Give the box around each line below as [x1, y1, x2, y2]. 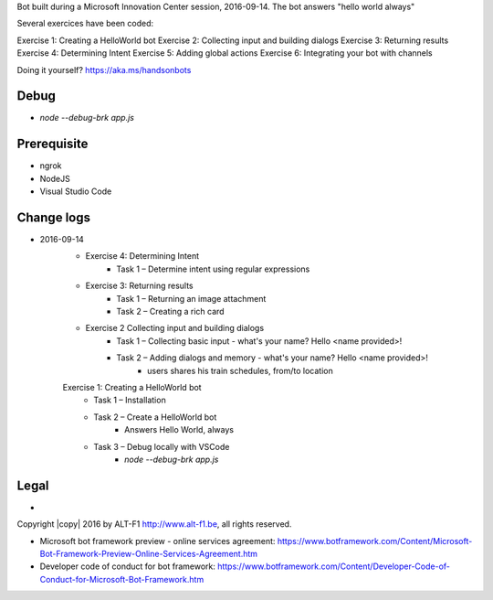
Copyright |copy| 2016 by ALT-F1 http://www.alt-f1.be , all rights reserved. [16, 519, 292, 530]
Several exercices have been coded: [16, 18, 154, 29]
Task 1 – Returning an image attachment [116, 293, 267, 304]
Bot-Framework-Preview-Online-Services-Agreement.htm [39, 549, 258, 559]
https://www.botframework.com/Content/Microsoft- [277, 535, 473, 546]
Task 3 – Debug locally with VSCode [93, 441, 230, 452]
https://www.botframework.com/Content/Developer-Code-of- [217, 561, 451, 572]
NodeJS [39, 173, 70, 184]
